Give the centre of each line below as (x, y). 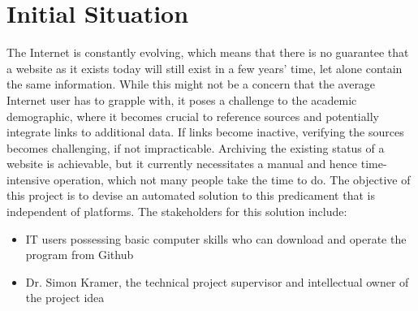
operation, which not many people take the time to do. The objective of (232, 179)
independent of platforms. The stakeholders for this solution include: (177, 212)
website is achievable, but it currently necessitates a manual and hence (182, 164)
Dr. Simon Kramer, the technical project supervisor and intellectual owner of (217, 281)
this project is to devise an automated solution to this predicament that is (191, 195)
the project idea (65, 298)
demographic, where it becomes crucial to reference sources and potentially (193, 116)
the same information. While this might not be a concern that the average (191, 84)
